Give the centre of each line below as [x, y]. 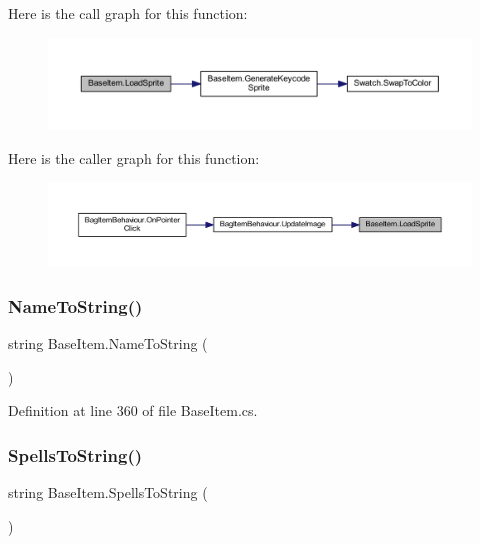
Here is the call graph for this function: [128, 13]
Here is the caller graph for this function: [134, 157]
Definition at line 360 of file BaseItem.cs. [133, 410]
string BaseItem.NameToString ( [108, 343]
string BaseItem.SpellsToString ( [108, 492]
